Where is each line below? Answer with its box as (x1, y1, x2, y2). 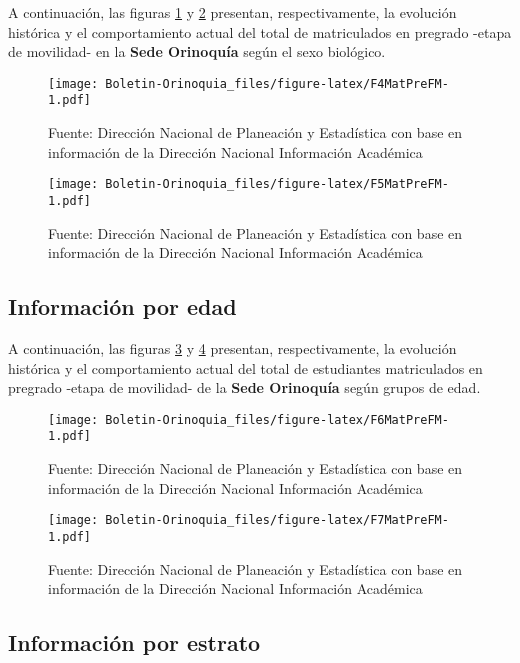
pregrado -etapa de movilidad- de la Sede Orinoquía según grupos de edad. (8, 377, 481, 398)
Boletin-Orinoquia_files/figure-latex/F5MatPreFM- (105, 177, 449, 192)
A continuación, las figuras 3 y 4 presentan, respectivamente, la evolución (8, 337, 457, 358)
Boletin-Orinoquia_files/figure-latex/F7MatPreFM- (105, 513, 449, 528)
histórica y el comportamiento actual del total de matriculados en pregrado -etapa (8, 21, 512, 42)
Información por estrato (8, 627, 261, 658)
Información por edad (8, 291, 237, 322)
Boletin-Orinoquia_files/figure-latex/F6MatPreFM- (105, 412, 449, 427)
